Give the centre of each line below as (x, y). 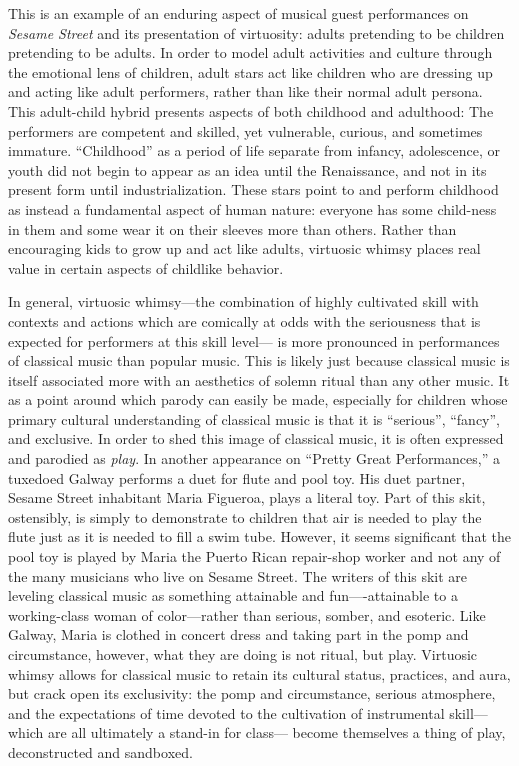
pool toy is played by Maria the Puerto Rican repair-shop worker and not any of (254, 556)
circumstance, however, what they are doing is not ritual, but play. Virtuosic (243, 654)
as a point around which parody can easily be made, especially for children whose (258, 399)
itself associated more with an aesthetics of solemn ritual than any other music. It (259, 379)
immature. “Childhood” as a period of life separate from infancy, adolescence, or (254, 150)
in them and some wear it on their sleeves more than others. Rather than (232, 228)
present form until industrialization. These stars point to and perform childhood (253, 189)
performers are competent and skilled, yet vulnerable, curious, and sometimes (245, 130)
